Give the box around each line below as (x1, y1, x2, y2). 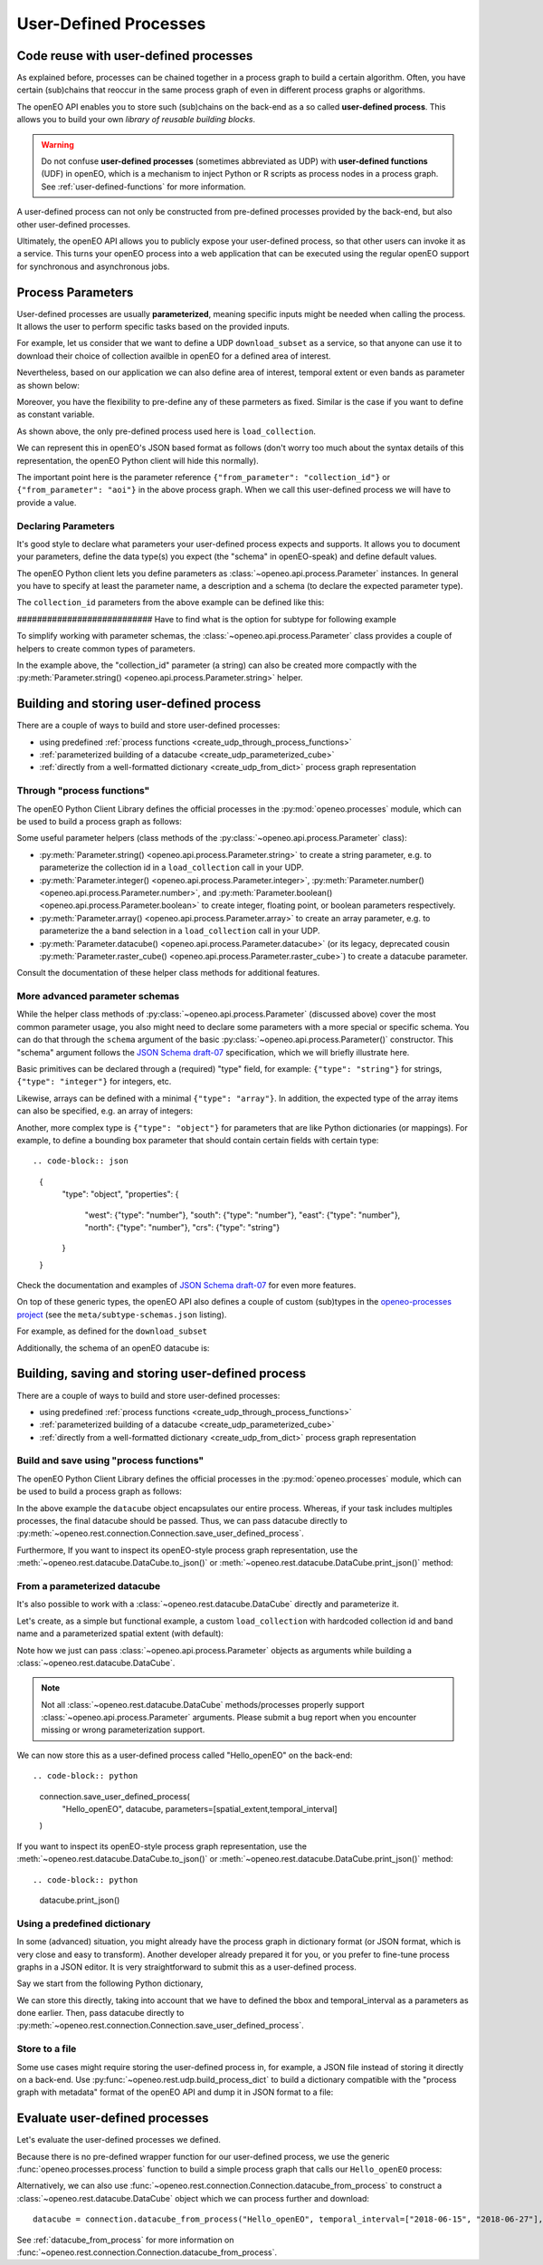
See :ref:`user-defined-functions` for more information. (41, 181, 246, 192)
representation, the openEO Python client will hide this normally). (16, 455, 260, 466)
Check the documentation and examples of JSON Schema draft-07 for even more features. (16, 1280, 357, 1291)
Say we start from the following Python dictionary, (16, 1978, 204, 1989)
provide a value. (16, 496, 77, 507)
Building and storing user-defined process (16, 696, 262, 711)
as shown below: (16, 380, 81, 390)
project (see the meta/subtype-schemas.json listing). (16, 1309, 227, 1320)
